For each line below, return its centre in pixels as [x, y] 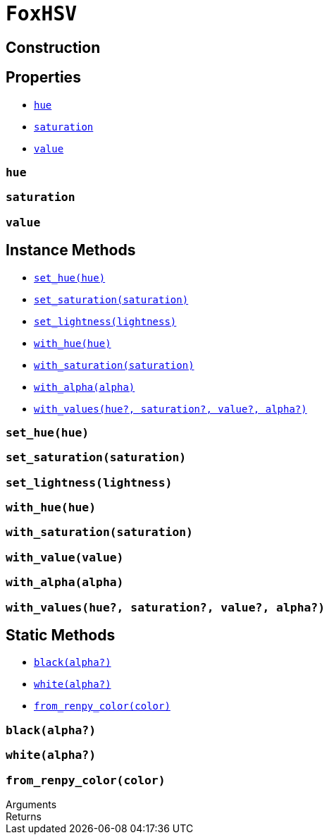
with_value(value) [65, 557]
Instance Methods [71, 250]
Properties [43, 78]
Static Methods [61, 635]
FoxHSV [42, 14]
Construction [53, 47]
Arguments [31, 804]
